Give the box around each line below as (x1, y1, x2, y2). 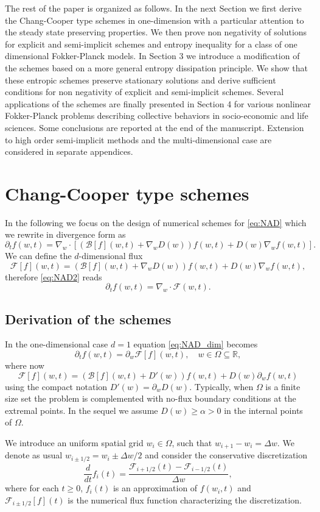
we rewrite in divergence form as (5, 228, 126, 241)
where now (5, 359, 44, 372)
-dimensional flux (78, 249, 143, 262)
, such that (172, 436, 212, 449)
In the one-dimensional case (5, 338, 108, 350)
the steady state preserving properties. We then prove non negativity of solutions (5, 26, 307, 38)
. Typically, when (189, 380, 254, 393)
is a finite (265, 380, 301, 393)
